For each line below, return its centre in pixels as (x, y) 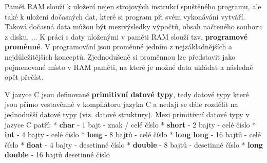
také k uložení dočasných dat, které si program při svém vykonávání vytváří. (125, 16)
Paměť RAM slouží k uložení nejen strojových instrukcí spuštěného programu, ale (133, 6)
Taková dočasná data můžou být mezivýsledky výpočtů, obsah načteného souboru (133, 26)
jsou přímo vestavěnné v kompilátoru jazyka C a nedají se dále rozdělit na (121, 104)
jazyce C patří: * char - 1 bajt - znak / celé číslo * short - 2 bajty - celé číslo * (130, 124)
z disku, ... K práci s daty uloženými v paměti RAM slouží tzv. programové (126, 36)
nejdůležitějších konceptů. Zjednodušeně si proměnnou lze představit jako (120, 56)
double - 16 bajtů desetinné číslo (57, 155)
